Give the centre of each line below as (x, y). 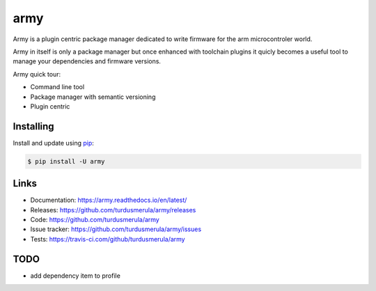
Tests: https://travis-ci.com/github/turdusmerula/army (108, 239)
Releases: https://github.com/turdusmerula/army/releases (113, 210)
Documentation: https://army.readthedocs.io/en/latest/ (109, 200)
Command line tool (57, 87)
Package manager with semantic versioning (93, 97)
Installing (34, 126)
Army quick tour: (37, 74)
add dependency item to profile (76, 276)
